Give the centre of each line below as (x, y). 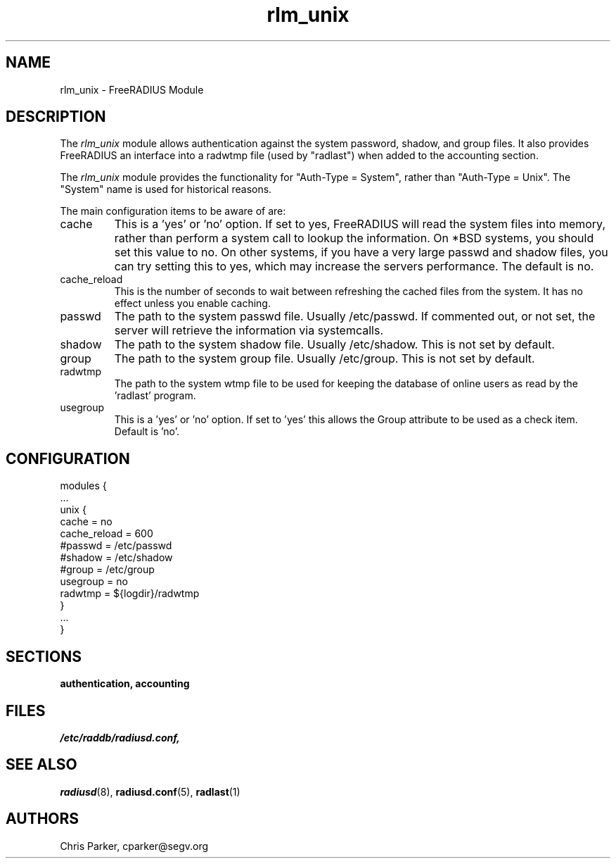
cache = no (86, 522)
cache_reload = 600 (107, 534)
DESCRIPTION (56, 117)
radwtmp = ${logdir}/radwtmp (130, 594)
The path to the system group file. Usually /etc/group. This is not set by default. (325, 359)
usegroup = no (94, 582)
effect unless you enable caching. (192, 303)
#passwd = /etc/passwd (116, 546)
